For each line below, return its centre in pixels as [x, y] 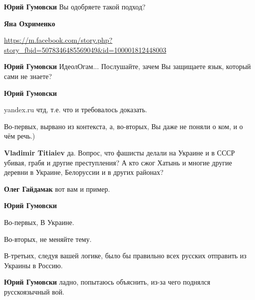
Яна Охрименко [30, 23]
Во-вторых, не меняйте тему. [48, 239]
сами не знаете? [28, 76]
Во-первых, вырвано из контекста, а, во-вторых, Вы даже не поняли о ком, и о [124, 126]
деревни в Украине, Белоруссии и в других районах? [84, 172]
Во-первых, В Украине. [39, 222]
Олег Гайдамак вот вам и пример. [57, 188]
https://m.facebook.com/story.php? [58, 40]
